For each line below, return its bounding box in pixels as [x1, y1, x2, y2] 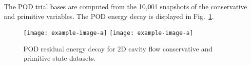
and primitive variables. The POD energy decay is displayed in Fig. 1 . [4, 11, 214, 21]
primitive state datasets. [23, 53, 96, 63]
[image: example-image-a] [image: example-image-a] [23, 30, 193, 37]
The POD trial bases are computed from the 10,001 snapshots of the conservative [4, 1, 247, 11]
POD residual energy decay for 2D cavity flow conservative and [23, 43, 212, 53]
